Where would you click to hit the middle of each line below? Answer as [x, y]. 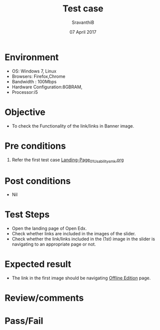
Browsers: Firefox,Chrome [39, 76]
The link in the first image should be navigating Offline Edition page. [81, 278]
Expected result [38, 264]
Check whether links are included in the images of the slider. [74, 234]
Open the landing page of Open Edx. [49, 228]
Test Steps [27, 215]
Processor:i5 [25, 92]
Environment [32, 57]
